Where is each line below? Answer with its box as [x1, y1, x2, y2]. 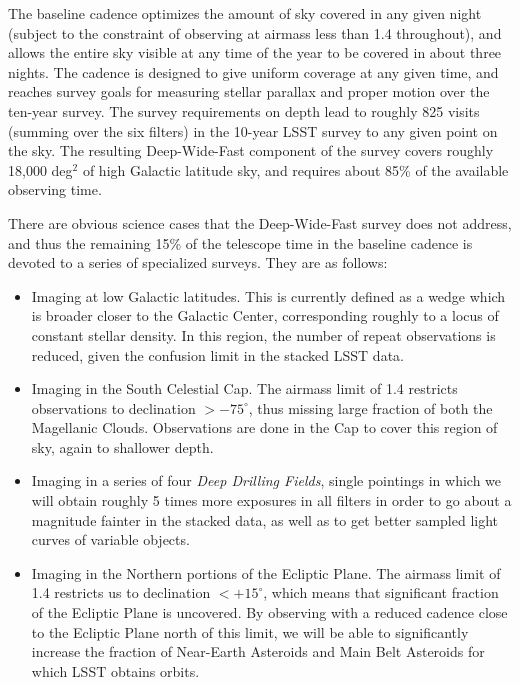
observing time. [8, 179, 102, 200]
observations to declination [31, 397, 196, 418]
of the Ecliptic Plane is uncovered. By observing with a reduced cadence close [31, 602, 508, 623]
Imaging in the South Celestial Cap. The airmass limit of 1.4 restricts [31, 378, 458, 399]
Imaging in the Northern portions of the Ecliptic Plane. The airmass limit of [31, 562, 501, 583]
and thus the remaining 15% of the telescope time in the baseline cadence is [8, 232, 473, 253]
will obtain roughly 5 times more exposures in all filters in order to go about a [31, 490, 512, 511]
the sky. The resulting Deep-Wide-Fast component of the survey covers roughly [8, 140, 494, 161]
